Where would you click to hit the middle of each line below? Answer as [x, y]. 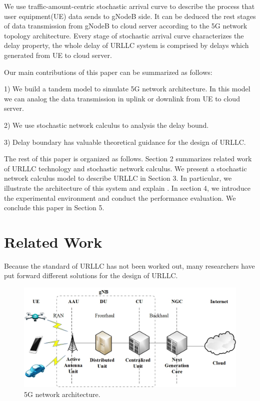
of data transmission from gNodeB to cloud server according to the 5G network [126, 26]
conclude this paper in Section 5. [54, 207]
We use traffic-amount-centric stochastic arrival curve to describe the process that [129, 6]
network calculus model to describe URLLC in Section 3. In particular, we [118, 178]
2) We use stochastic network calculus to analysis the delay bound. [106, 125]
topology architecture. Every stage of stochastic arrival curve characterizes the [124, 35]
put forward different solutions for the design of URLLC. [91, 275]
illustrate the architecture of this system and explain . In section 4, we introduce [127, 188]
